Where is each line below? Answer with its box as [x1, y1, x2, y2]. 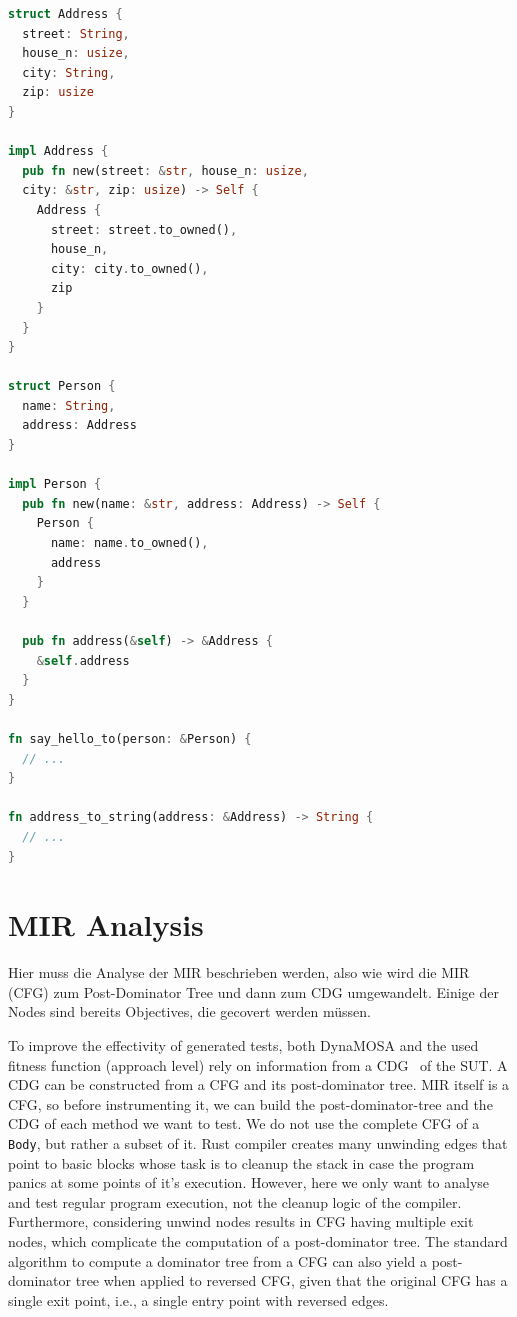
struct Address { [8, 7, 123, 21]
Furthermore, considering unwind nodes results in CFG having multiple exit [8, 1211, 474, 1232]
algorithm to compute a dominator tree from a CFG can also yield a [8, 1250, 427, 1271]
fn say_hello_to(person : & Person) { [8, 731, 252, 746]
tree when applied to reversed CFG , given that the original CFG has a [75, 1270, 508, 1291]
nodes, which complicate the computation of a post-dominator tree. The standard [8, 1231, 508, 1252]
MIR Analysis [8, 904, 204, 945]
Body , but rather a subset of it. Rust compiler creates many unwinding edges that [8, 1133, 508, 1153]
